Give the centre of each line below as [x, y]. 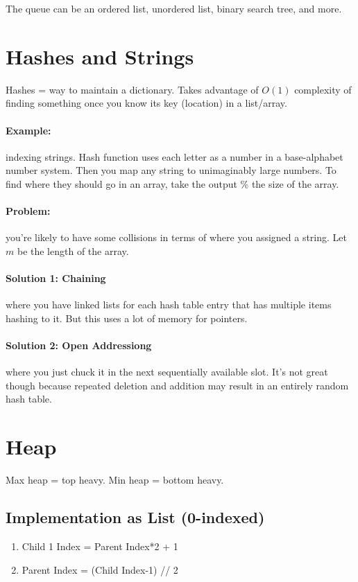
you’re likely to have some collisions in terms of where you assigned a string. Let [176, 237]
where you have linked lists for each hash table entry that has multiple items [169, 305]
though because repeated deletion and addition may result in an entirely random [177, 385]
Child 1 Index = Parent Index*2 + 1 [100, 546]
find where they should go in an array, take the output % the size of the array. [172, 183]
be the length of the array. [73, 250]
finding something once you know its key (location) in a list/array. [146, 103]
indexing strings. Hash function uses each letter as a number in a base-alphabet [174, 156]
